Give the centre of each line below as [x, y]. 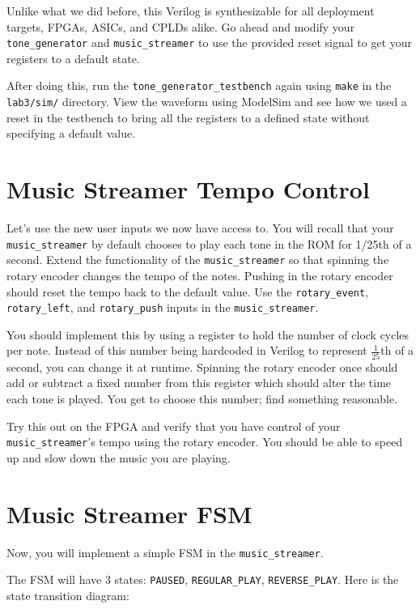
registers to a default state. [73, 58]
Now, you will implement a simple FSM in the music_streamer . [165, 552]
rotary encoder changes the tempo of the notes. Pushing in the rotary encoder [200, 275]
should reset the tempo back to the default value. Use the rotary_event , [188, 291]
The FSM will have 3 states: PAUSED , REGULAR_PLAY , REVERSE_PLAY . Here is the [203, 579]
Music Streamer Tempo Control [188, 189]
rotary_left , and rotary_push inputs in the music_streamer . [163, 307]
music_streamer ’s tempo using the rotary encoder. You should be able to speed [205, 442]
